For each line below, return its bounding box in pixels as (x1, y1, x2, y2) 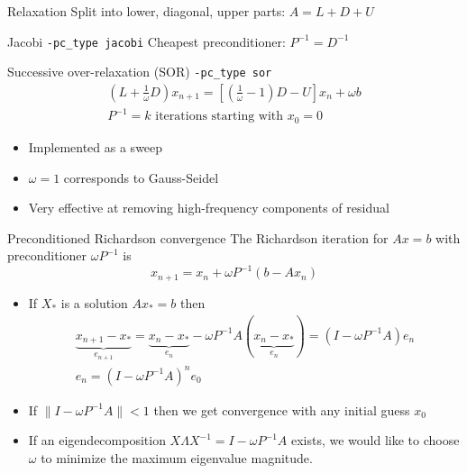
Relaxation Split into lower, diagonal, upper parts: (7, 2, 286, 20)
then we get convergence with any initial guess (153, 400, 410, 419)
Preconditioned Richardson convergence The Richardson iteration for (7, 228, 389, 247)
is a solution (60, 293, 128, 312)
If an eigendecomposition (28, 431, 166, 450)
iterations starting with (155, 110, 284, 123)
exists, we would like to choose (290, 431, 460, 450)
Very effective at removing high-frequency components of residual (28, 198, 389, 217)
